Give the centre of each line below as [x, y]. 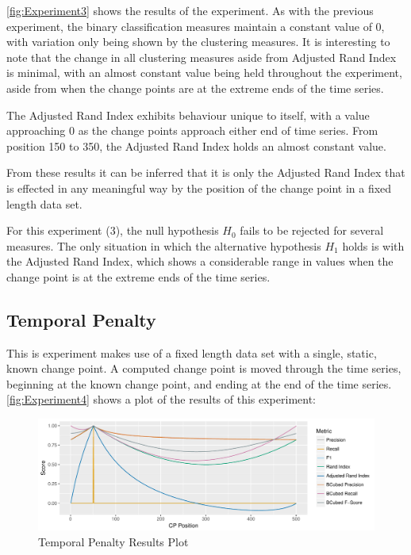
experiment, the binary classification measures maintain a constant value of [189, 26]
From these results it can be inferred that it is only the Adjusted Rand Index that [206, 172]
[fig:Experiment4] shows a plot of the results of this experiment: [161, 399]
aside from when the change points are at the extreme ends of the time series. [195, 88]
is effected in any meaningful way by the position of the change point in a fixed [199, 188]
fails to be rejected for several [312, 230]
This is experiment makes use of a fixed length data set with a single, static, [192, 352]
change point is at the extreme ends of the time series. [138, 276]
